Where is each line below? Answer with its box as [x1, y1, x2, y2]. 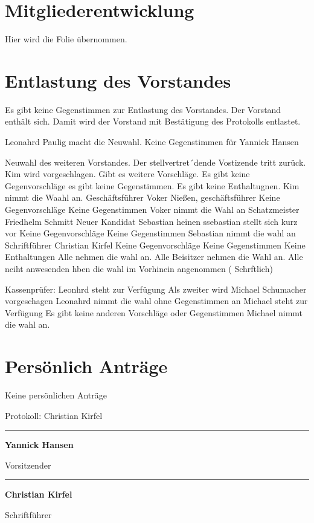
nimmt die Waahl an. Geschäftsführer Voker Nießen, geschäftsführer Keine [5, 191, 280, 204]
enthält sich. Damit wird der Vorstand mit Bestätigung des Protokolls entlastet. [5, 115, 301, 128]
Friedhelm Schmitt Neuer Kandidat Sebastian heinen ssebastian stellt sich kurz [5, 215, 298, 227]
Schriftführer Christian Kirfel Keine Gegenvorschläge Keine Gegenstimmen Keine [5, 238, 306, 251]
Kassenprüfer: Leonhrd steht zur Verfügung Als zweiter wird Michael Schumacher [5, 282, 307, 295]
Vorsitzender [5, 458, 51, 471]
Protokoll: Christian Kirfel [5, 409, 103, 421]
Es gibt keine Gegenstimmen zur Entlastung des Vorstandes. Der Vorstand [5, 103, 281, 115]
